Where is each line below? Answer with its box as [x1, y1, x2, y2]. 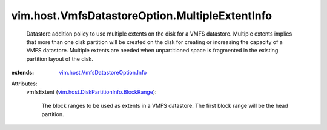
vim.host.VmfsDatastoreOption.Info [59, 69, 147, 76]
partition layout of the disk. [26, 55, 93, 63]
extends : [11, 69, 35, 76]
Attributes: [11, 80, 38, 87]
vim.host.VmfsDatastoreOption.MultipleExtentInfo [11, 9, 272, 22]
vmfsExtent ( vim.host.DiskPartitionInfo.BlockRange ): [26, 88, 157, 96]
